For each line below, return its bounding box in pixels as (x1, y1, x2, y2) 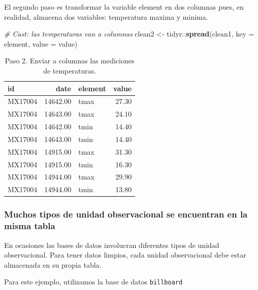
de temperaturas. (43, 65, 96, 76)
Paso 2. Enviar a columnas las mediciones (5, 55, 135, 66)
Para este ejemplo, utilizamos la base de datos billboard (4, 276, 183, 287)
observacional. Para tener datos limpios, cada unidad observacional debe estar (4, 249, 246, 260)
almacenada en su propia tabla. (4, 259, 102, 270)
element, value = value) (4, 38, 78, 49)
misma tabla (4, 220, 55, 232)
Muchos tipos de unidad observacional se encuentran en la (4, 208, 248, 221)
